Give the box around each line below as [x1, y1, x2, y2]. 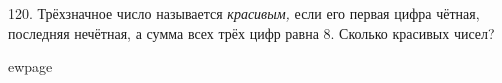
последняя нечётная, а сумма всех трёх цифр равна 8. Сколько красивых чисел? [8, 22, 495, 43]
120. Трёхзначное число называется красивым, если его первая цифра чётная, [8, 3, 480, 23]
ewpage [8, 56, 53, 77]
